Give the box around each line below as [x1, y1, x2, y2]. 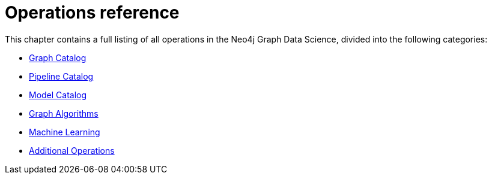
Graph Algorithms [29, 108, 99, 119]
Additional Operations [29, 145, 115, 156]
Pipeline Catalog [29, 71, 94, 81]
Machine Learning [29, 126, 100, 137]
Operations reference [5, 2, 180, 23]
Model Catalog [29, 89, 87, 100]
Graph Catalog [29, 52, 87, 63]
